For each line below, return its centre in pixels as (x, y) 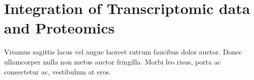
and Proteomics (59, 28)
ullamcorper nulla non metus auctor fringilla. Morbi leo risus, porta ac (113, 61)
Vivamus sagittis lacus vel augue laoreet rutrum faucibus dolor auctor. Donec (123, 52)
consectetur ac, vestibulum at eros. (58, 71)
